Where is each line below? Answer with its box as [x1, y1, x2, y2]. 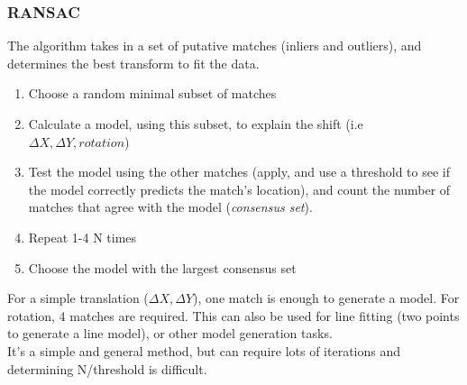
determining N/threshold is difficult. [7, 359, 207, 378]
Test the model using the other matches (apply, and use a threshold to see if [28, 162, 450, 181]
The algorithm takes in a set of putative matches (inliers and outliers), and [7, 36, 422, 55]
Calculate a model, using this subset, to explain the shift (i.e [28, 115, 363, 133]
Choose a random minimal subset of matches [28, 84, 277, 103]
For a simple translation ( [7, 289, 149, 307]
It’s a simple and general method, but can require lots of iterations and [7, 341, 401, 360]
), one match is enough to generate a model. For [193, 289, 460, 307]
